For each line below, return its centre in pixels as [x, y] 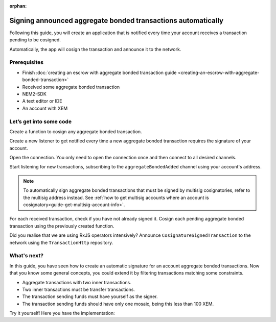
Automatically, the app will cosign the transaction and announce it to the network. [95, 49]
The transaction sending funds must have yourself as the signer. [90, 296]
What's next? [26, 256]
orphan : [18, 6]
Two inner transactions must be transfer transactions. [79, 289]
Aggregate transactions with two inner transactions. [77, 282]
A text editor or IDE [42, 101]
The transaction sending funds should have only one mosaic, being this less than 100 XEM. [118, 304]
